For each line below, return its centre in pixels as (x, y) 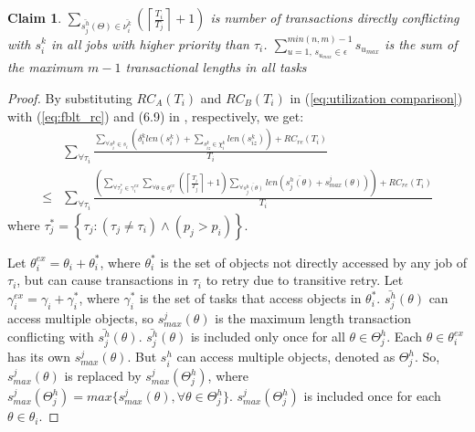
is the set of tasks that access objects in (251, 298)
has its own (39, 357)
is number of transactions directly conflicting (335, 17)
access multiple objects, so (81, 318)
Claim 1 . (35, 17)
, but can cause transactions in (103, 280)
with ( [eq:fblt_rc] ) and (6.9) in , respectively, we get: (156, 116)
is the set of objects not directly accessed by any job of (313, 262)
